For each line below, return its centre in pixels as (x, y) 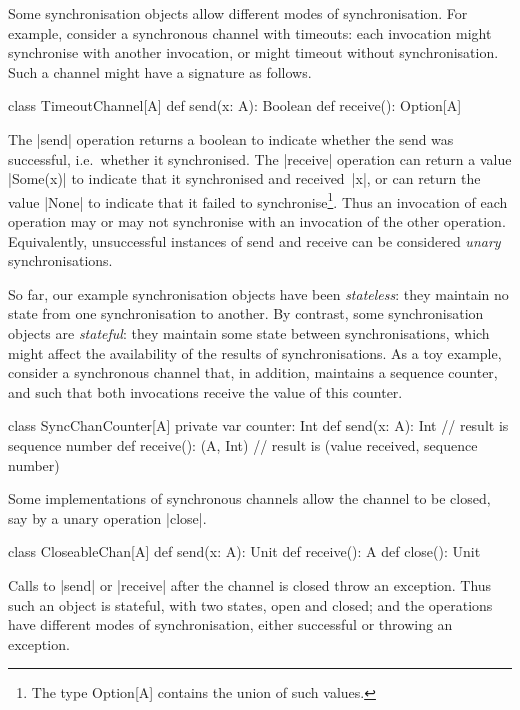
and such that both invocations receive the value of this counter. (205, 391)
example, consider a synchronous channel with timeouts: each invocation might (250, 32)
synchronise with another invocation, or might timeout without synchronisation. (253, 52)
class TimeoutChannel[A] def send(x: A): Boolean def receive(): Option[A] (235, 105)
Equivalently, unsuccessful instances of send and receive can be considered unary (254, 240)
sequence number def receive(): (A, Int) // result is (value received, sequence (243, 444)
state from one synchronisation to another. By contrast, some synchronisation (246, 313)
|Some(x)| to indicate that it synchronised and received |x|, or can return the (244, 178)
